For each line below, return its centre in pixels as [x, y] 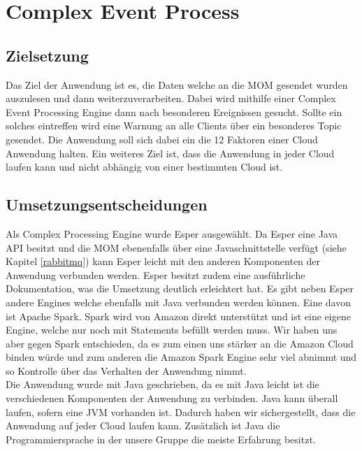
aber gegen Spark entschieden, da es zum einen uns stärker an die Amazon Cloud [180, 343]
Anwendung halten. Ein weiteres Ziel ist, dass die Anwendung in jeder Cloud [170, 153]
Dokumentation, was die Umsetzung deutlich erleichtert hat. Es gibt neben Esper [180, 288]
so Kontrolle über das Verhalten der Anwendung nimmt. [126, 370]
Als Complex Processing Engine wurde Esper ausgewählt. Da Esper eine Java [172, 233]
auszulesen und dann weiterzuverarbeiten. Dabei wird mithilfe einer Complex [171, 98]
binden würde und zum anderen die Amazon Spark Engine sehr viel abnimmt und [181, 357]
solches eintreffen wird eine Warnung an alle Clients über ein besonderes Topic [174, 126]
